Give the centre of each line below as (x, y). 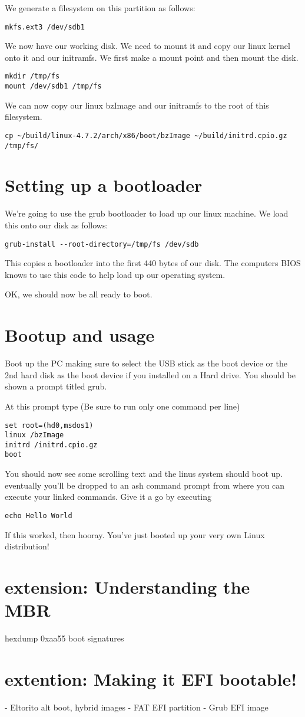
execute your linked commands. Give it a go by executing (108, 497)
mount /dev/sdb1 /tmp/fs (53, 86)
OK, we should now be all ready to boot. (79, 294)
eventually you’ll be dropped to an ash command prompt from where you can (145, 485)
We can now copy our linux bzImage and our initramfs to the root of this (137, 105)
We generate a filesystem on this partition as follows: (100, 8)
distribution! (27, 546)
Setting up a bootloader (104, 185)
